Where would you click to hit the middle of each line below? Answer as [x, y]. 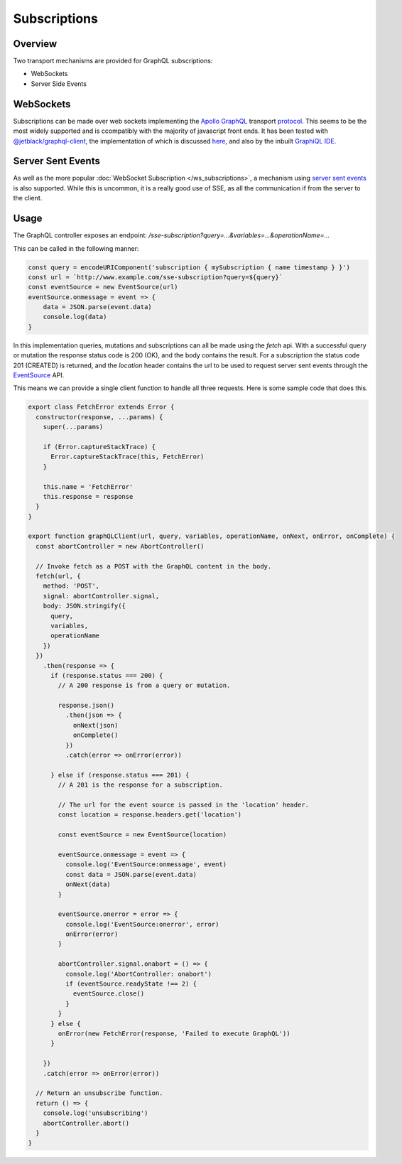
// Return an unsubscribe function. [99, 1093]
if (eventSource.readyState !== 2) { [131, 984]
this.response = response [88, 496]
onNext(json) [96, 725]
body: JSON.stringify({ [84, 606]
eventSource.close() [109, 994]
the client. [28, 198]
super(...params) [73, 427]
